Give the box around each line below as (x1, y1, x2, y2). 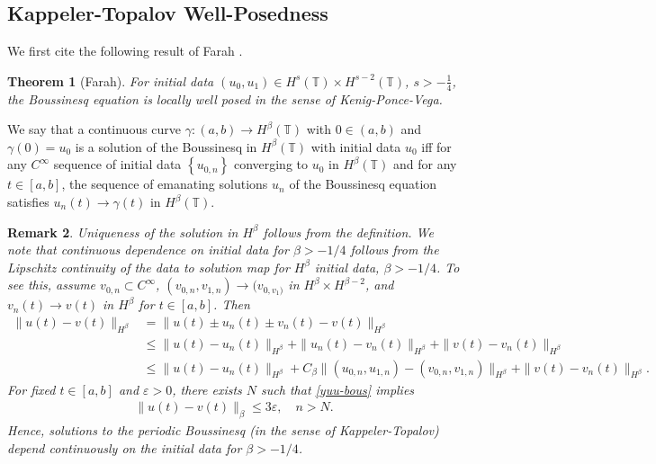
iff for (421, 137, 452, 156)
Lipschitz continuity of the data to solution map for (7, 257, 290, 276)
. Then (213, 295, 250, 314)
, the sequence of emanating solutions (61, 174, 268, 193)
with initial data (310, 137, 401, 156)
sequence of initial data (53, 155, 182, 174)
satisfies (7, 192, 49, 210)
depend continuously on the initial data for (7, 438, 242, 457)
